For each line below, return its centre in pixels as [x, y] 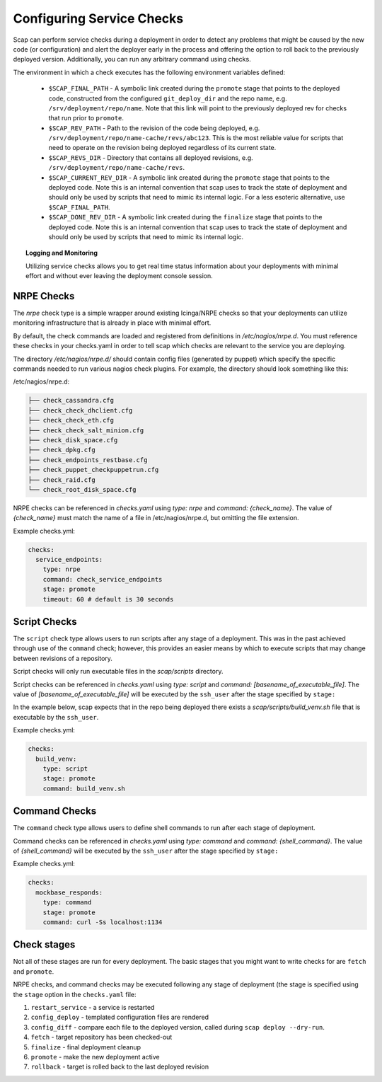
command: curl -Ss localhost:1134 [103, 922]
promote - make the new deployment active [95, 1057]
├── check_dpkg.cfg [62, 450]
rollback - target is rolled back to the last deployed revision [120, 1067]
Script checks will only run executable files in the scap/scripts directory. [118, 672]
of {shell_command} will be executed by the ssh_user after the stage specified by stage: [146, 851]
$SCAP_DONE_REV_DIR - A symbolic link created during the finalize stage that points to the [185, 217]
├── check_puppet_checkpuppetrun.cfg [93, 470]
